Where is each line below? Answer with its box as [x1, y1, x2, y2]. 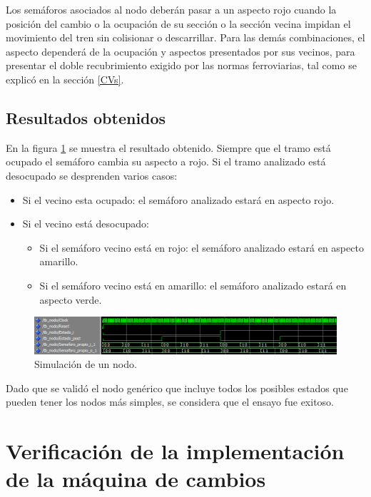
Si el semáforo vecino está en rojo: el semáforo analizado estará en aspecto [39, 240, 364, 255]
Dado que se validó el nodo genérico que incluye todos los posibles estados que [6, 380, 348, 395]
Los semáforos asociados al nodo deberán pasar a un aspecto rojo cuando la [6, 2, 337, 16]
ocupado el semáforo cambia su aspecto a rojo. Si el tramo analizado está [6, 154, 326, 169]
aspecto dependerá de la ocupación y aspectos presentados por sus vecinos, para [6, 43, 355, 58]
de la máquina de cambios [6, 464, 266, 493]
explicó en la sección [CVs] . [6, 71, 124, 86]
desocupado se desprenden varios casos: [6, 168, 178, 183]
